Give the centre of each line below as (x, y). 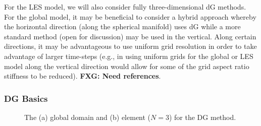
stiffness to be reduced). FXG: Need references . (83, 76)
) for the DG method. (202, 117)
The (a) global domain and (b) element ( (88, 117)
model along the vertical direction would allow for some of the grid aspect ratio (127, 66)
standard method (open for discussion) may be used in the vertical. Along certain (130, 36)
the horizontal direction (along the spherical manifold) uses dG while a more (122, 26)
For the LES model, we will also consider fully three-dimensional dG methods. (125, 7)
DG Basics (26, 98)
